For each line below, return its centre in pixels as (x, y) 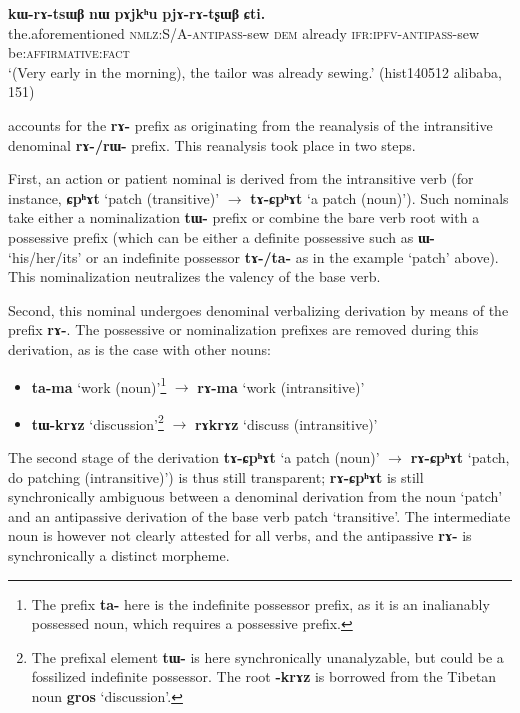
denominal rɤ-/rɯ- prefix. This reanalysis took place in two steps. (212, 144)
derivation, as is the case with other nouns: (139, 348)
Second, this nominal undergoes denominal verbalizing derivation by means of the (258, 309)
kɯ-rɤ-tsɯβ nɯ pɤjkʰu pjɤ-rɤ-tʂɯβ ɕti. (137, 13)
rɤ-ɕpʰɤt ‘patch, (460, 457)
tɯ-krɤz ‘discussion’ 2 (97, 422)
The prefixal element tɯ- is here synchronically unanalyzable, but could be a (267, 656)
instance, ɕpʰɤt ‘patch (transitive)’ (114, 197)
